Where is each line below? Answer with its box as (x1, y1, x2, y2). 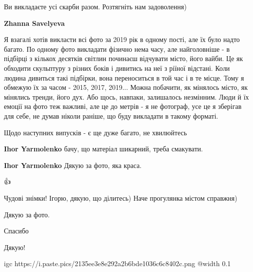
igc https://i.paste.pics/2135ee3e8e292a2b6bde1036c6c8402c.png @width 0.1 (4, 258, 231, 269)
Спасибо (4, 226, 29, 236)
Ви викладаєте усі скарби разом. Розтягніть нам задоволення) (4, 1, 187, 11)
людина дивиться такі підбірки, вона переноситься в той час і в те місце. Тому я (4, 72, 244, 83)
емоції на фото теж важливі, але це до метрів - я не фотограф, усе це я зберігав (4, 101, 242, 111)
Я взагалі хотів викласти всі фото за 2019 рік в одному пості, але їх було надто (4, 34, 240, 44)
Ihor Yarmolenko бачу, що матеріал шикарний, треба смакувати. (4, 144, 203, 154)
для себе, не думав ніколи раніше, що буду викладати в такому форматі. (4, 110, 218, 121)
